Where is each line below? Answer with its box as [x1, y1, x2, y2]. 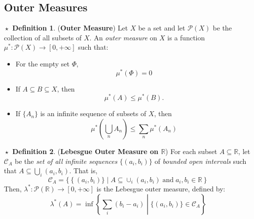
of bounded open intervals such [154, 156, 247, 166]
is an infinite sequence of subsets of [40, 108, 146, 119]
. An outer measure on [89, 32, 157, 42]
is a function [167, 32, 205, 42]
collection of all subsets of [4, 32, 82, 42]
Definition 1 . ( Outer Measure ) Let [12, 23, 128, 33]
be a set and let [138, 23, 185, 33]
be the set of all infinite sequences [14, 156, 117, 166]
